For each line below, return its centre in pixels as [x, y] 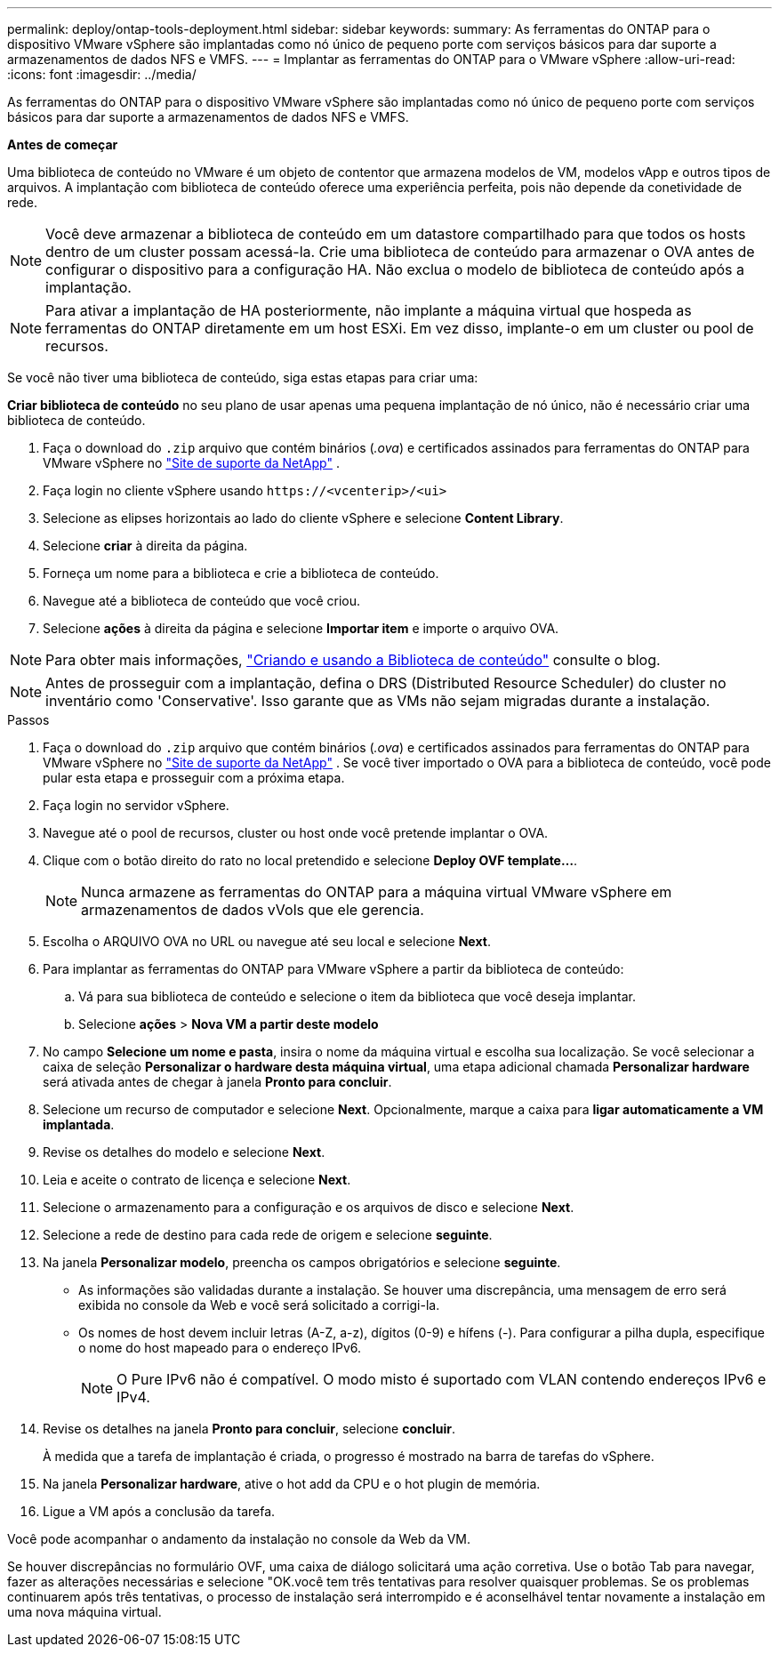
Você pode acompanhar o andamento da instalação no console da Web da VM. [239, 1539]
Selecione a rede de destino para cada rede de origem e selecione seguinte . [268, 1235]
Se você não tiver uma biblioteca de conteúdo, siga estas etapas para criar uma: [243, 377]
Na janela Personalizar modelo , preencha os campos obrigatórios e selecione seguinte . [302, 1262]
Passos [28, 720]
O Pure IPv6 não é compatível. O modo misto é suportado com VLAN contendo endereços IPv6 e [442, 1379]
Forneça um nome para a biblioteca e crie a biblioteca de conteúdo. [241, 573]
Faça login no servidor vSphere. [136, 805]
